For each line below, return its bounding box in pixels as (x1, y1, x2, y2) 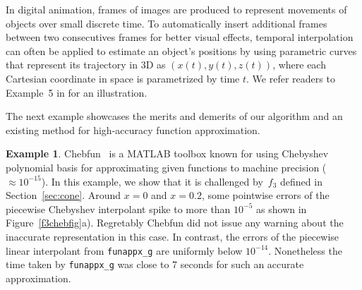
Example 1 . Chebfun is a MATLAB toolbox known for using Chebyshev (6, 146, 329, 161)
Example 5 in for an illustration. (6, 85, 147, 99)
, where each (272, 57, 326, 72)
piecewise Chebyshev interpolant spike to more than (6, 201, 231, 216)
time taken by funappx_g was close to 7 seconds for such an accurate (6, 257, 304, 272)
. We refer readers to (246, 71, 335, 85)
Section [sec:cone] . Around (6, 188, 121, 203)
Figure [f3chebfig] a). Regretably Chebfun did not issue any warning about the (6, 215, 344, 230)
